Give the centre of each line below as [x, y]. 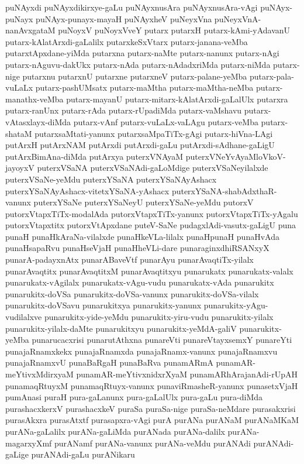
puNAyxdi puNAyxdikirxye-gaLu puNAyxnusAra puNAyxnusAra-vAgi [132, 7]
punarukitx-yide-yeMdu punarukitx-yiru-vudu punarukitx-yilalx [159, 317]
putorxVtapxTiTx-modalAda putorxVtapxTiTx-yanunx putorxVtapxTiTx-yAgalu [152, 213]
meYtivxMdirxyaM [39, 374]
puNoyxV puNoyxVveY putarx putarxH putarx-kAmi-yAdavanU [174, 30]
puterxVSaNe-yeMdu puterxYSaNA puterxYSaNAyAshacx [111, 179]
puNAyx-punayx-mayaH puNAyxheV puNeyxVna [124, 18]
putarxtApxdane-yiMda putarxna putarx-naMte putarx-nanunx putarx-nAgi [142, 53]
